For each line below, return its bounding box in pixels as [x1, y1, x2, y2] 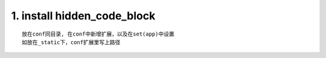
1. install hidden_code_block [11, 9, 156, 22]
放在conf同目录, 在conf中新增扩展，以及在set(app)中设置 [22, 30, 174, 37]
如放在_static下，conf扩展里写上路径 [22, 39, 121, 45]
